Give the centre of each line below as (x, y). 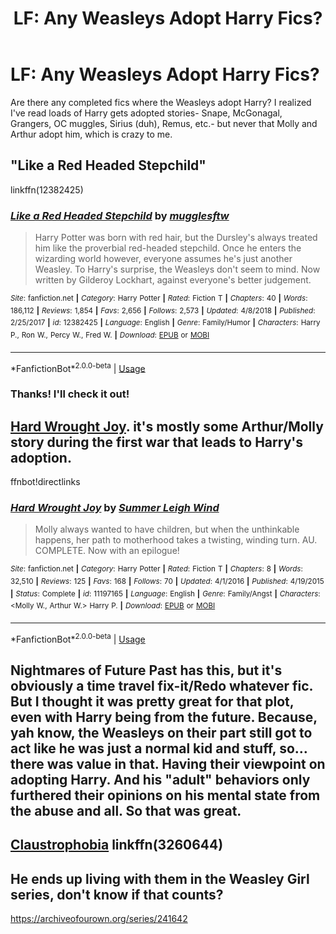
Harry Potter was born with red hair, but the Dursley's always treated (176, 238)
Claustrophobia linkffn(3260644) (117, 845)
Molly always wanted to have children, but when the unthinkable (167, 529)
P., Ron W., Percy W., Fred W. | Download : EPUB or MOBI (110, 335)
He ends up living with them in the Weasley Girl (160, 878)
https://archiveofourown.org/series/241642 (99, 919)
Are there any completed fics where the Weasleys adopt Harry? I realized (161, 102)
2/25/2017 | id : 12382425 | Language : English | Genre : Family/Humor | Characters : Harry (165, 323)
